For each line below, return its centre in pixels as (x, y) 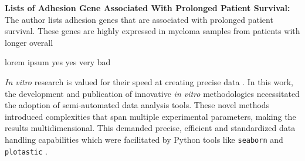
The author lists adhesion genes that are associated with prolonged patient (139, 19)
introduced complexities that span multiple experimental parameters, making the (150, 116)
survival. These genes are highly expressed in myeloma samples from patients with (152, 31)
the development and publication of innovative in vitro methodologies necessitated (152, 93)
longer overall (29, 42)
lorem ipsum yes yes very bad (58, 62)
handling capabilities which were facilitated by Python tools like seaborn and (144, 139)
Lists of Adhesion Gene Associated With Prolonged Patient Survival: (148, 8)
